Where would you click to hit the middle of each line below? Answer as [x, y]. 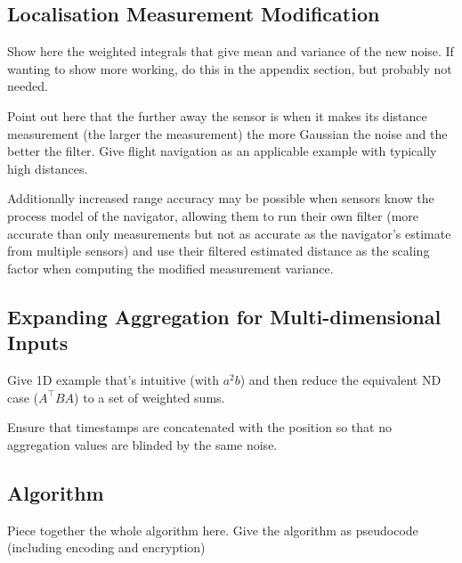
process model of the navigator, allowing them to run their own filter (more [213, 215]
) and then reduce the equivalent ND [340, 379]
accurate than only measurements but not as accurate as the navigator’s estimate [229, 233]
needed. [28, 86]
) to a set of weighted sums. [150, 397]
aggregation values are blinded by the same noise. [142, 444]
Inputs [38, 343]
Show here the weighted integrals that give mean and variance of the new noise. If [231, 51]
